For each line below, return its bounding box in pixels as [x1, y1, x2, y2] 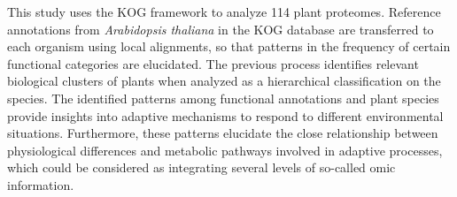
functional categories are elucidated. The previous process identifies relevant [7, 54, 419, 72]
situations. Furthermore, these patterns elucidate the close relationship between [7, 124, 438, 142]
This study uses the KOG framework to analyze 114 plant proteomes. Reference [7, 3, 441, 20]
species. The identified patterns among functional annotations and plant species [7, 88, 439, 107]
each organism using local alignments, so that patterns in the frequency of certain [7, 37, 451, 56]
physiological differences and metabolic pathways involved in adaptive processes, [7, 140, 443, 159]
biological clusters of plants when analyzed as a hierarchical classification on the [7, 72, 441, 90]
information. [7, 175, 74, 193]
